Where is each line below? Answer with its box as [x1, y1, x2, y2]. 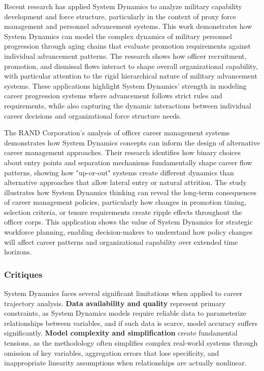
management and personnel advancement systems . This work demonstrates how [4, 21, 252, 31]
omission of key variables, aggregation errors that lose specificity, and [4, 347, 219, 358]
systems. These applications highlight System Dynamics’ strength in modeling [4, 80, 247, 91]
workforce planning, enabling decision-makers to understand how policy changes [4, 227, 253, 237]
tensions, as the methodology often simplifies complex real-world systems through [4, 338, 258, 348]
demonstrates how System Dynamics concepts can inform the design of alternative [4, 137, 260, 147]
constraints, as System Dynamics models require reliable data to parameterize [4, 308, 246, 318]
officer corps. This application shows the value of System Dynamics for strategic [4, 216, 253, 227]
